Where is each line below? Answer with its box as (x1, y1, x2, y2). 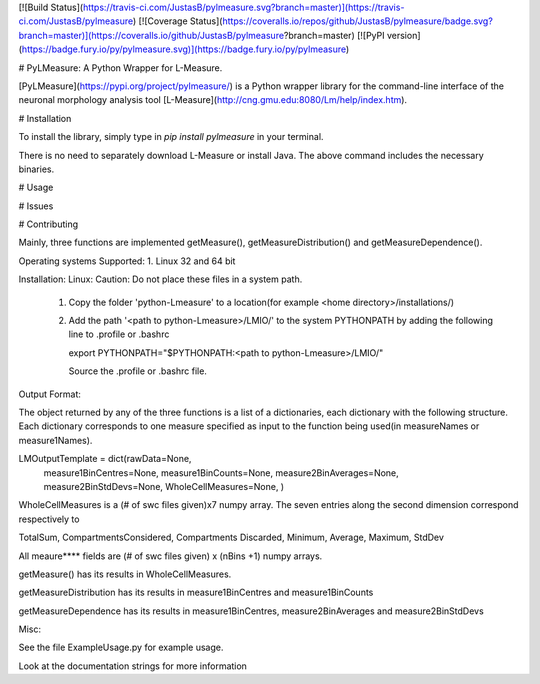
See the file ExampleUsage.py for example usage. (18, 641, 224, 654)
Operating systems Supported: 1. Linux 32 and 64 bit (18, 255, 236, 267)
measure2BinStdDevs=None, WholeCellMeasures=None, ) (43, 480, 285, 492)
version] (386, 29, 421, 41)
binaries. (18, 163, 55, 175)
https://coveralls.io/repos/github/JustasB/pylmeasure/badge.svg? (221, 15, 494, 27)
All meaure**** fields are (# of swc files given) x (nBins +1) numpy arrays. (18, 550, 323, 562)
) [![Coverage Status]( (132, 15, 223, 27)
